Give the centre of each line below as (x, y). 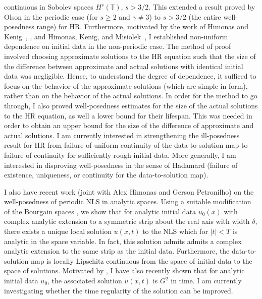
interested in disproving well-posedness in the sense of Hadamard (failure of (121, 165)
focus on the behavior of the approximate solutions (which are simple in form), (126, 85)
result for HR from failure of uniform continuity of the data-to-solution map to (126, 145)
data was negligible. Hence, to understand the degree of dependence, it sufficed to (130, 76)
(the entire (205, 16)
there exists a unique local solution (58, 231)
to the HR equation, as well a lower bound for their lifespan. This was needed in (128, 115)
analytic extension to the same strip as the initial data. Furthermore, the (117, 251)
